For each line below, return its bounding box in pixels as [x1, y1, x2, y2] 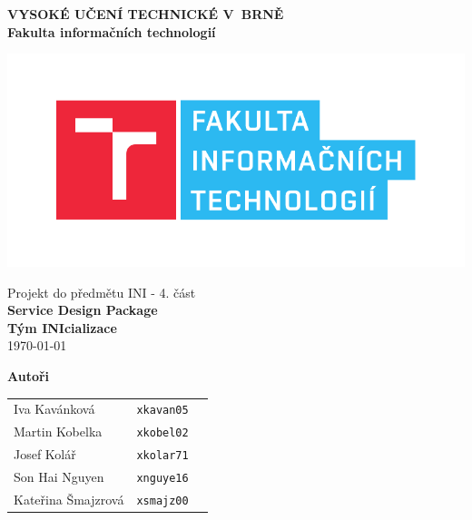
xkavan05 [136, 404, 189, 417]
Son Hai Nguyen [14, 467, 104, 486]
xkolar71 [136, 449, 189, 463]
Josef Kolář [14, 445, 76, 464]
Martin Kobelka [14, 422, 103, 441]
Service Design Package [7, 300, 158, 319]
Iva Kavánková [14, 399, 95, 418]
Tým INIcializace [7, 318, 117, 337]
